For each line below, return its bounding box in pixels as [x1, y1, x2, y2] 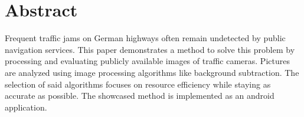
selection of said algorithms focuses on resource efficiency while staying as [5, 78, 271, 90]
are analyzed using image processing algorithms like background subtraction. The [5, 66, 299, 78]
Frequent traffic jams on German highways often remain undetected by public [5, 32, 286, 44]
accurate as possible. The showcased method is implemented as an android [5, 89, 274, 102]
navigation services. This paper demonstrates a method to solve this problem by [5, 43, 295, 55]
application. [5, 101, 47, 113]
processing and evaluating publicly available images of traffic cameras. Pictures [5, 55, 290, 67]
